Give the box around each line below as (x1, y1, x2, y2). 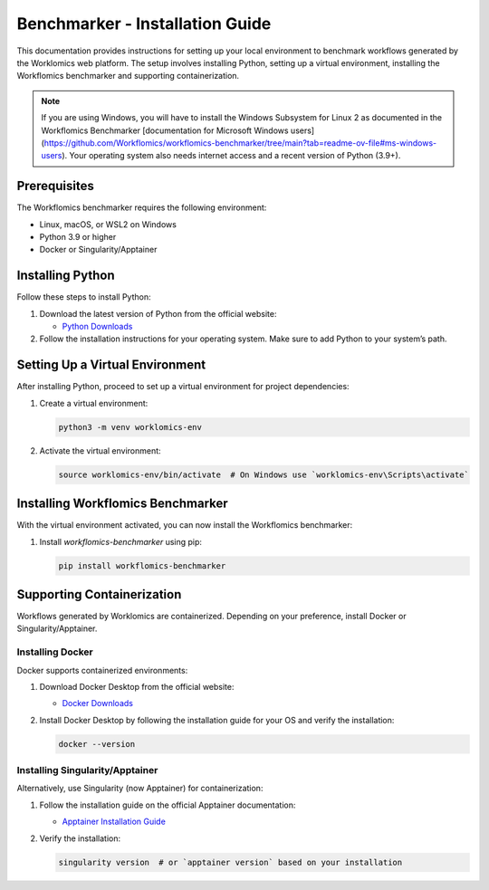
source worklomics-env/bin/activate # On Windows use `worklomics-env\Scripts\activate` (58, 469, 470, 480)
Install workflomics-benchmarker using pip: (39, 536, 203, 547)
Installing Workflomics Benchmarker (16, 496, 228, 512)
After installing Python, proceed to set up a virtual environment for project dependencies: (16, 381, 350, 392)
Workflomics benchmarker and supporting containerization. (16, 71, 240, 81)
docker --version (58, 739, 136, 749)
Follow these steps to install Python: (16, 292, 151, 302)
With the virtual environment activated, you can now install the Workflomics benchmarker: (16, 520, 353, 531)
